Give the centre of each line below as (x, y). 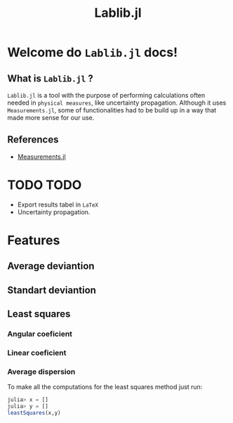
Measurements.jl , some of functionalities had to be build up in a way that (112, 110)
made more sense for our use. (51, 118)
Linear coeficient (37, 353)
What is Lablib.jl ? (50, 78)
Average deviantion (51, 266)
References (33, 139)
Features (34, 240)
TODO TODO (45, 185)
